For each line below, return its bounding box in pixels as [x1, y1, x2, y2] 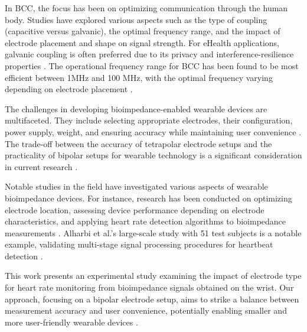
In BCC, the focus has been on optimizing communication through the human [5, 2, 288, 14]
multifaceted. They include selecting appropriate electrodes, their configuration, [5, 114, 293, 126]
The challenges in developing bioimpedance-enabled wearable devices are [5, 102, 267, 115]
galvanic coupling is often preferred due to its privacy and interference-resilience [5, 48, 294, 60]
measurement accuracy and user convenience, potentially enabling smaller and [5, 304, 287, 317]
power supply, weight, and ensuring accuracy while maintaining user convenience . [5, 125, 302, 138]
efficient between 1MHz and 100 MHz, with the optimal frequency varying [5, 71, 273, 83]
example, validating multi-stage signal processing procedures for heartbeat [5, 238, 273, 250]
